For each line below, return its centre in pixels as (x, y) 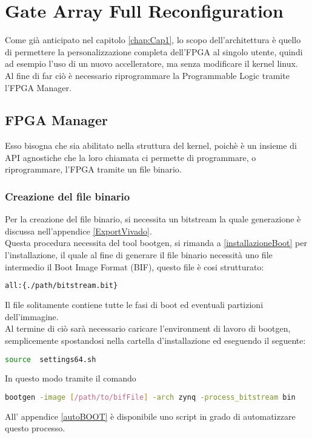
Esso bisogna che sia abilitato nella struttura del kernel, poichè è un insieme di (151, 145)
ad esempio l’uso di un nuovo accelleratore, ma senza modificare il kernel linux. (151, 63)
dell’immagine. (32, 316)
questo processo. (35, 428)
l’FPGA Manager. (38, 87)
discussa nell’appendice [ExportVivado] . (78, 231)
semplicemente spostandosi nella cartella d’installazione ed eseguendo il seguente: (155, 340)
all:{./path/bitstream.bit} (61, 286)
